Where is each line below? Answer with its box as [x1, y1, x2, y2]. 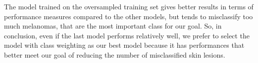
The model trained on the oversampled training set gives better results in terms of [4, 1, 254, 11]
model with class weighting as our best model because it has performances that [4, 40, 245, 50]
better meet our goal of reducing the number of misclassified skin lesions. [4, 49, 225, 60]
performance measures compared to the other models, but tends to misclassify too [4, 11, 253, 21]
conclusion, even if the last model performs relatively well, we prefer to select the [4, 30, 250, 40]
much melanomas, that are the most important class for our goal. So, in [4, 21, 222, 31]
